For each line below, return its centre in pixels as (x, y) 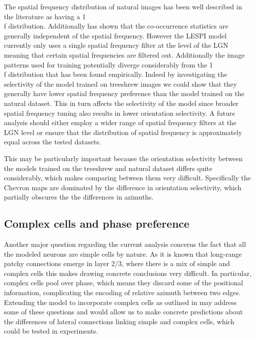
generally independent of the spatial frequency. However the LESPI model (115, 35)
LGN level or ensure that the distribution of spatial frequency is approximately (123, 132)
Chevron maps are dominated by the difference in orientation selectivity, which (123, 187)
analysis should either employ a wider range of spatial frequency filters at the (120, 122)
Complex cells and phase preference (97, 223)
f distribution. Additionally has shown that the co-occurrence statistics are (116, 26)
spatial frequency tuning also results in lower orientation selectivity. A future (120, 113)
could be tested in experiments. (51, 331)
